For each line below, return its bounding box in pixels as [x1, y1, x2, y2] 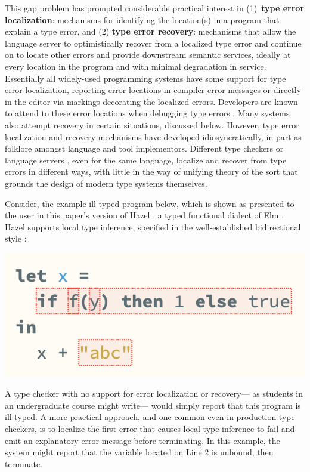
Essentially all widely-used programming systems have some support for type [5, 72, 286, 84]
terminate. [5, 457, 43, 470]
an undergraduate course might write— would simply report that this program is [5, 399, 301, 411]
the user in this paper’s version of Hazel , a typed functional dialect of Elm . [5, 209, 284, 221]
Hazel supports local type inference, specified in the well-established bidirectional [5, 220, 301, 233]
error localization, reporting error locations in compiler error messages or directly [5, 84, 302, 96]
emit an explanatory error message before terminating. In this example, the [5, 434, 280, 446]
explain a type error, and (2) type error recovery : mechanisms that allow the [5, 25, 296, 38]
